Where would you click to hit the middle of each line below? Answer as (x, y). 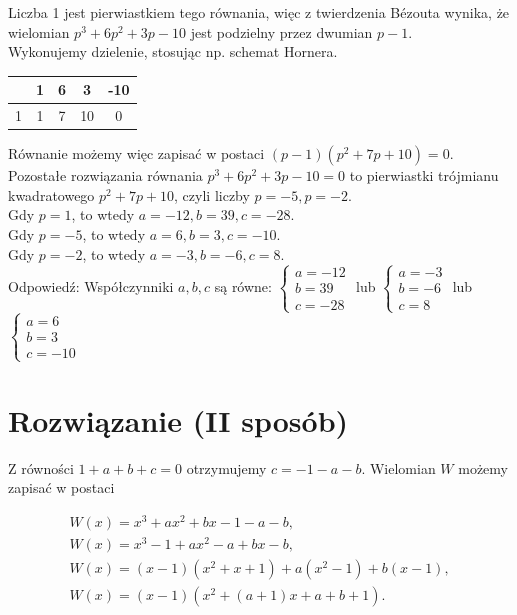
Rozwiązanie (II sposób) (178, 419)
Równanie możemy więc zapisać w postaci (136, 153)
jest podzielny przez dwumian (281, 31)
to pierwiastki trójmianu (424, 175)
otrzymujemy (226, 467)
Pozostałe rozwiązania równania (105, 175)
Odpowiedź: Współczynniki (91, 285)
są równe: (243, 285)
